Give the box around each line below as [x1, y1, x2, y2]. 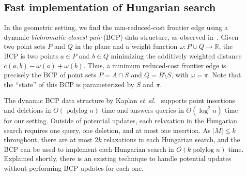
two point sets [4, 41, 46, 51]
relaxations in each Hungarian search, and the [104, 134, 240, 145]
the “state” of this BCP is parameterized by [4, 79, 134, 89]
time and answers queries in [101, 104, 184, 115]
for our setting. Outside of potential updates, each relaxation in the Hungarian [4, 115, 237, 125]
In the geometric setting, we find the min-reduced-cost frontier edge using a [4, 22, 228, 32]
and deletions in [4, 104, 51, 115]
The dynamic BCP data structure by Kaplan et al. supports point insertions [4, 95, 235, 105]
